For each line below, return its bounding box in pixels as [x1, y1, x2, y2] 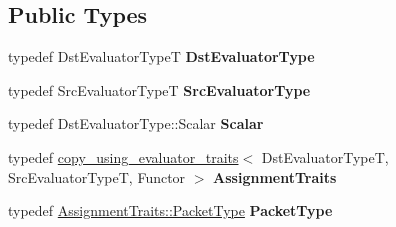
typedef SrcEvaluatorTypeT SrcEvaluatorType [8, 79, 311, 100]
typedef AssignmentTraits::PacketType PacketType [8, 200, 333, 221]
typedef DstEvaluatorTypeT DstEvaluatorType [8, 46, 315, 67]
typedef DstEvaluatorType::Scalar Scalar [8, 113, 264, 134]
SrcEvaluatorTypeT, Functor [8, 166, 186, 187]
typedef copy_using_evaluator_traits [8, 146, 239, 167]
